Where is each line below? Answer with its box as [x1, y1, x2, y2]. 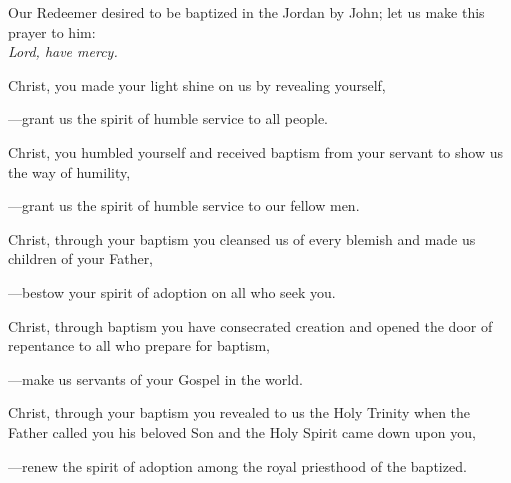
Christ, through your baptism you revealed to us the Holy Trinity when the [8, 402, 471, 423]
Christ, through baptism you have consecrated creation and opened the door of [8, 315, 493, 336]
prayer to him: [8, 21, 96, 42]
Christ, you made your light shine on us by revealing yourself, [8, 74, 386, 95]
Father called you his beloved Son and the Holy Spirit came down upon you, [8, 421, 476, 442]
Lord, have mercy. [8, 41, 118, 62]
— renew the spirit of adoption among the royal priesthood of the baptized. [8, 455, 467, 476]
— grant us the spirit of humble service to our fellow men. [8, 195, 360, 216]
